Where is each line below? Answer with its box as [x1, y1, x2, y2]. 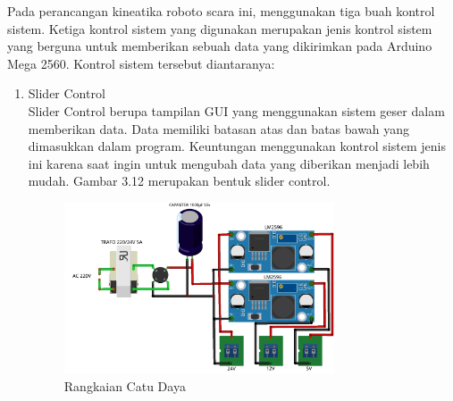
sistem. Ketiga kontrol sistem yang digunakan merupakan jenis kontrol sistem [7, 19, 432, 38]
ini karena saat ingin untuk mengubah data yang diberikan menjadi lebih [28, 154, 430, 172]
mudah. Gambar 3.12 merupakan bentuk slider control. [28, 171, 331, 190]
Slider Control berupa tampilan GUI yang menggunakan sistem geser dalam [28, 101, 445, 120]
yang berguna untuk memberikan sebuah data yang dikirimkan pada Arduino [7, 37, 432, 55]
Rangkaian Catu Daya [63, 377, 186, 396]
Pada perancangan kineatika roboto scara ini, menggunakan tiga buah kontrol [7, 2, 435, 20]
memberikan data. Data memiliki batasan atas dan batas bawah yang [28, 119, 410, 138]
